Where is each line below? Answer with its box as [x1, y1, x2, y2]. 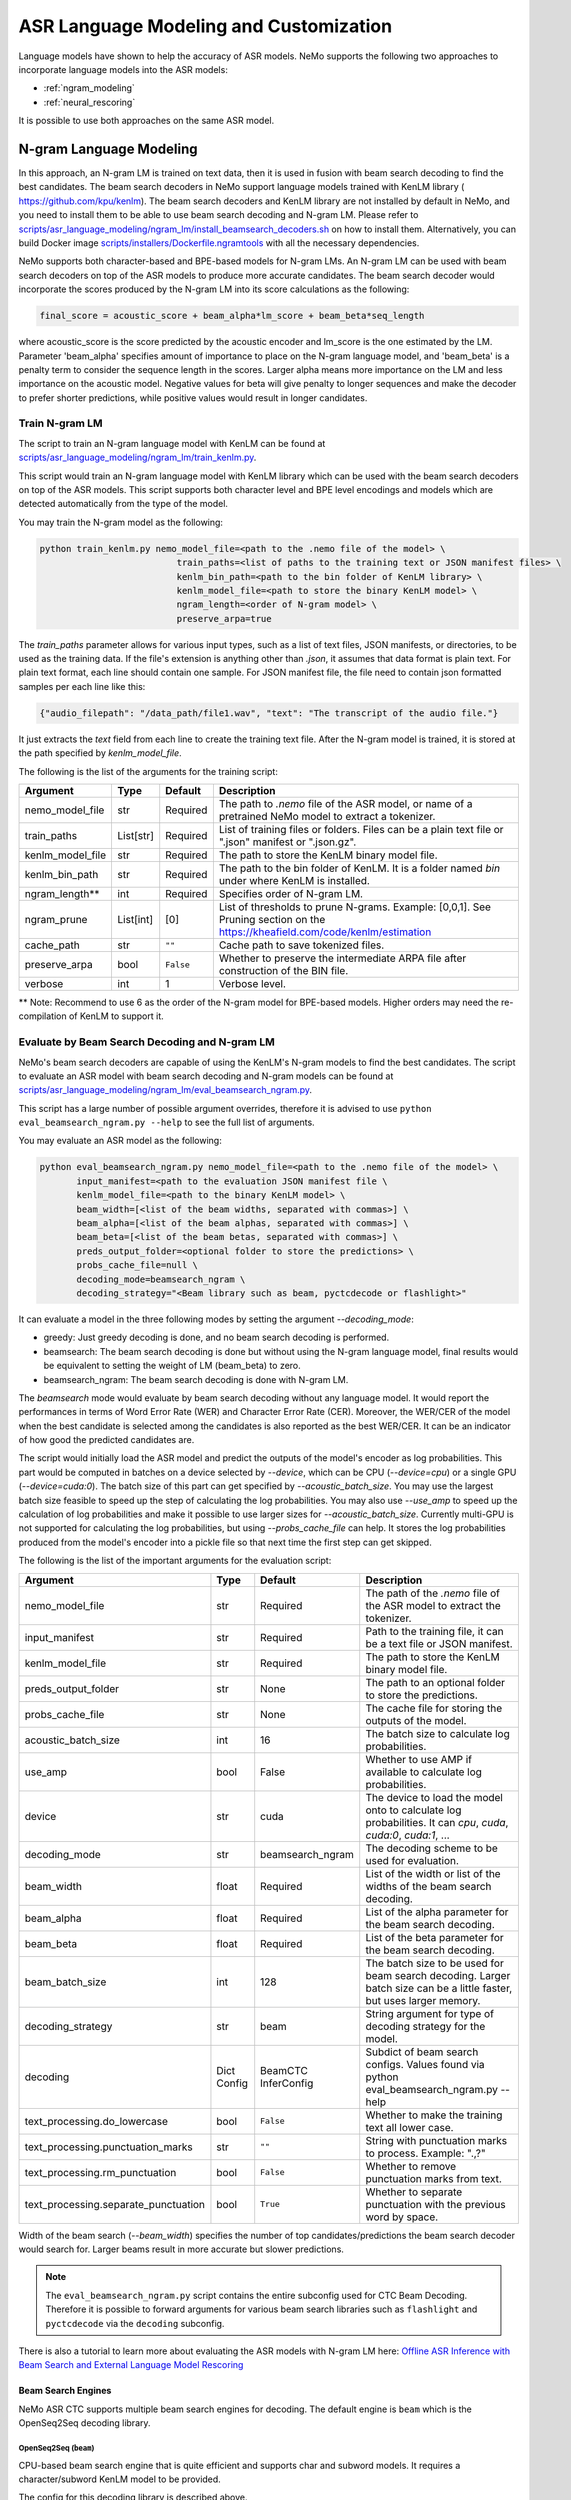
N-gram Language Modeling [18, 140, 199, 157]
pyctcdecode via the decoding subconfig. [45, 2317, 225, 2329]
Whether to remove [365, 2159, 457, 2173]
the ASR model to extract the [365, 1598, 502, 1612]
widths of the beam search [365, 1879, 492, 1893]
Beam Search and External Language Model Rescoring [18, 2359, 244, 2371]
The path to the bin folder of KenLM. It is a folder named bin [218, 861, 500, 875]
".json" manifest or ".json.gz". [218, 835, 357, 849]
